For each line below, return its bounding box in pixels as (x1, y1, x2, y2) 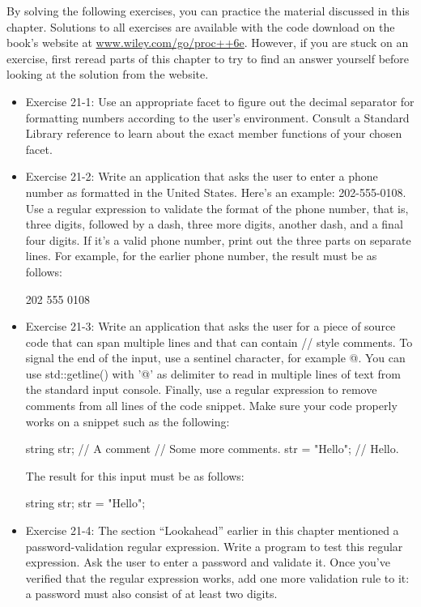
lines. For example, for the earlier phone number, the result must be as (25, 247, 377, 264)
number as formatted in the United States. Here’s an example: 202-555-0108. (25, 183, 406, 200)
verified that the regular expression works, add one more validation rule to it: (25, 569, 410, 586)
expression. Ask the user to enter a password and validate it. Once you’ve (25, 554, 390, 571)
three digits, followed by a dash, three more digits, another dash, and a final (25, 216, 403, 233)
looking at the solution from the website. (6, 66, 209, 83)
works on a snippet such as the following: (25, 413, 230, 430)
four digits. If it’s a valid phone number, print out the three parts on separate (25, 231, 411, 248)
